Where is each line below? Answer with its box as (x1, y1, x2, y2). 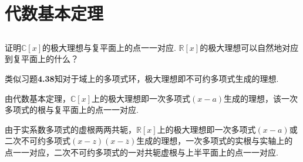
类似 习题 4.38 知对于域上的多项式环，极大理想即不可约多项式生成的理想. (5, 72, 279, 84)
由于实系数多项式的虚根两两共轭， (5, 123, 136, 135)
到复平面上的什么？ (5, 53, 79, 65)
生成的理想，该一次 (224, 92, 298, 104)
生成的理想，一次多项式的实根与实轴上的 (136, 135, 293, 147)
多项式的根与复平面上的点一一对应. (5, 104, 139, 116)
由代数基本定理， (5, 92, 70, 104)
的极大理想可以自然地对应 (200, 41, 299, 53)
